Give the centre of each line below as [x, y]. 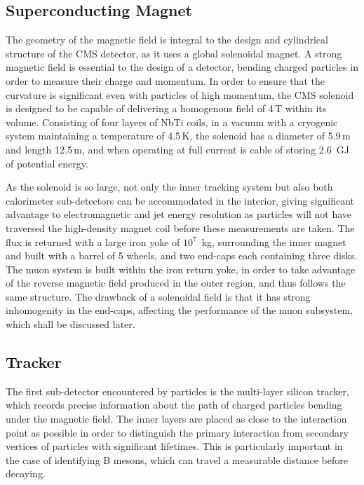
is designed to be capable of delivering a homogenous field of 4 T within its [166, 108]
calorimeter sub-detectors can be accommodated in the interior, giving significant [180, 200]
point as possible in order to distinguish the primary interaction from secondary [177, 432]
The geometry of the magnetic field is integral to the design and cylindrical [167, 40]
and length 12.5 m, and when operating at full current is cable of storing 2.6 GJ [177, 149]
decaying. [26, 473]
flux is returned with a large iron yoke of [93, 241]
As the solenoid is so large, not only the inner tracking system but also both [169, 187]
